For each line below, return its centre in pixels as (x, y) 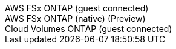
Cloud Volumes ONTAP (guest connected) (89, 29)
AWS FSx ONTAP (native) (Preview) (75, 18)
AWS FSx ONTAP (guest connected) (77, 8)
